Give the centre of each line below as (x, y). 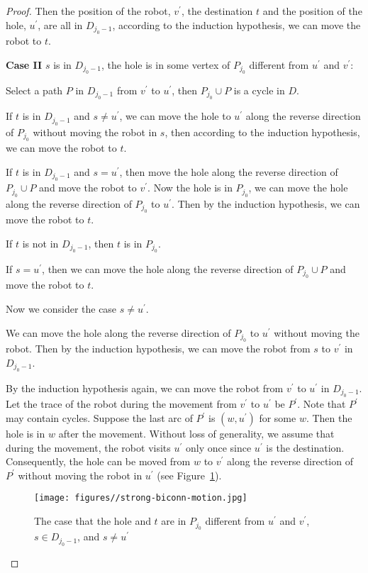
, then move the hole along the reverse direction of (229, 171)
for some (278, 418)
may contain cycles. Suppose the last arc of (99, 418)
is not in (40, 243)
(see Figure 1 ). (189, 475)
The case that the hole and (93, 521)
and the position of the (312, 11)
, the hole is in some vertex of (166, 64)
